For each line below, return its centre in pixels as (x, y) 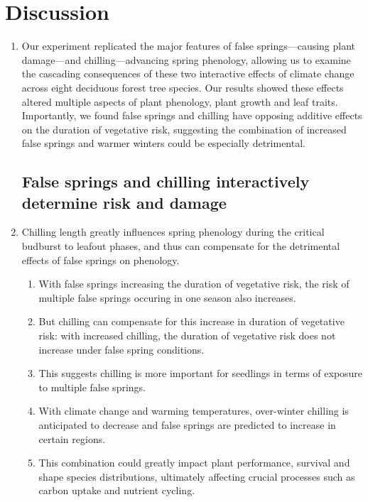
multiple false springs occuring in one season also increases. (167, 297)
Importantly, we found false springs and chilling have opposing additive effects (192, 115)
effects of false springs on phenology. (101, 260)
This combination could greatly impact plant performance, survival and (194, 463)
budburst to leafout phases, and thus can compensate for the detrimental (181, 246)
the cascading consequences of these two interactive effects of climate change (188, 73)
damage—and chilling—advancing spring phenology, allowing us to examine (186, 59)
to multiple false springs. (92, 387)
